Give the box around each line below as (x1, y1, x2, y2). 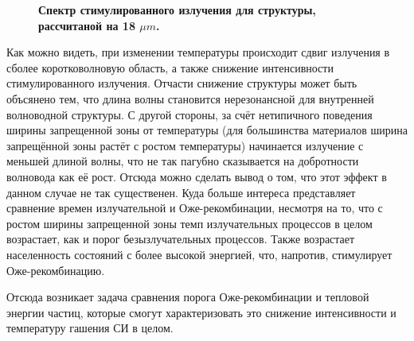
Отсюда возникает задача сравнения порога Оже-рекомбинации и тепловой (6, 289, 369, 305)
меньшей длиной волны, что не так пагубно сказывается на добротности (6, 153, 359, 169)
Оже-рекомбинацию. (6, 262, 105, 278)
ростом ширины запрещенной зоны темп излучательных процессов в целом (6, 215, 373, 231)
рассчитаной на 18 (38, 17, 135, 33)
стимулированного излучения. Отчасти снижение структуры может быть (6, 75, 357, 91)
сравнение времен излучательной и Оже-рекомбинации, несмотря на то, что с (6, 200, 383, 216)
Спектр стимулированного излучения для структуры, (38, 2, 316, 17)
